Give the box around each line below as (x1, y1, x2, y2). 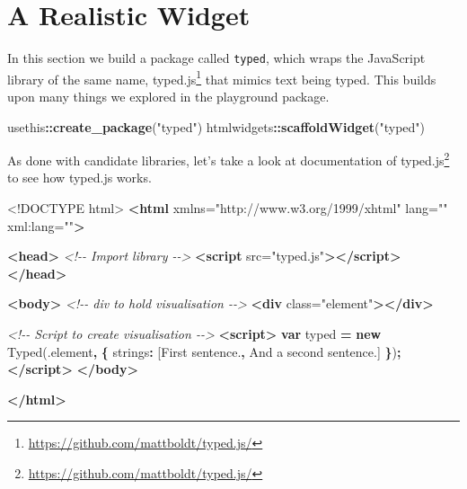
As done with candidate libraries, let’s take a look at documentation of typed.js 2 (7, 148, 450, 169)
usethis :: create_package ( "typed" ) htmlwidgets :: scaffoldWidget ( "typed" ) (7, 117, 426, 136)
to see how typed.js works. (7, 168, 152, 187)
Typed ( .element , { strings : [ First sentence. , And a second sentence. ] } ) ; (7, 342, 401, 360)
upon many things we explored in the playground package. (7, 87, 330, 106)
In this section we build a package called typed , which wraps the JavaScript (7, 49, 426, 67)
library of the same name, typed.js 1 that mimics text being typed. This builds (7, 67, 436, 88)
